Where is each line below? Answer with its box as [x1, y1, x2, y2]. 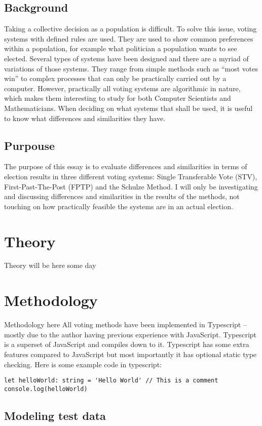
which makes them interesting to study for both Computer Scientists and [4, 93, 231, 103]
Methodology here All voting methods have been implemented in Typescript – [4, 319, 247, 330]
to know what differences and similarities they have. [4, 112, 166, 123]
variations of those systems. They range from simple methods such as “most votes [4, 63, 258, 73]
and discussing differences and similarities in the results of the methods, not [4, 191, 240, 202]
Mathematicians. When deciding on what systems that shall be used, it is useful [4, 102, 253, 113]
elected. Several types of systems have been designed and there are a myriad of [4, 53, 249, 63]
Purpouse [4, 137, 55, 153]
